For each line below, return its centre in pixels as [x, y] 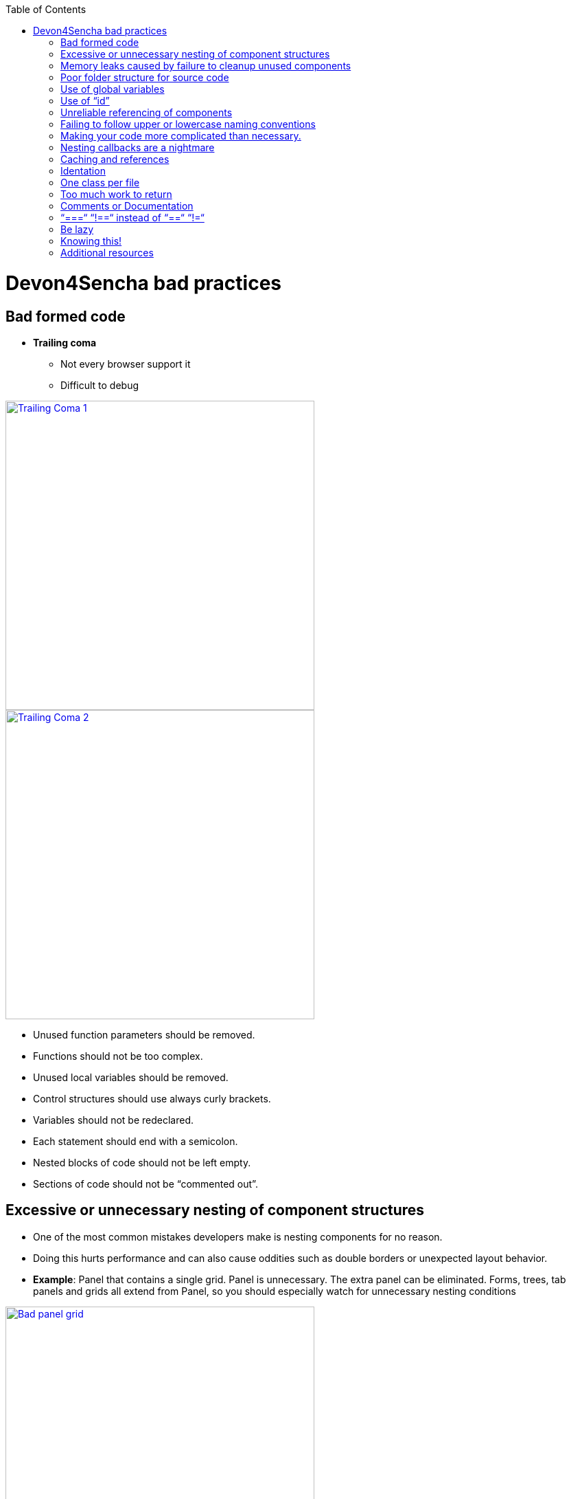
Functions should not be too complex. [118, 1056]
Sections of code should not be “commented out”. [145, 1184]
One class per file [100, 182]
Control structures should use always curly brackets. [152, 1098]
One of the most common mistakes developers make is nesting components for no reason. [238, 1236]
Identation [83, 171]
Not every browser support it [126, 364]
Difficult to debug [100, 385]
